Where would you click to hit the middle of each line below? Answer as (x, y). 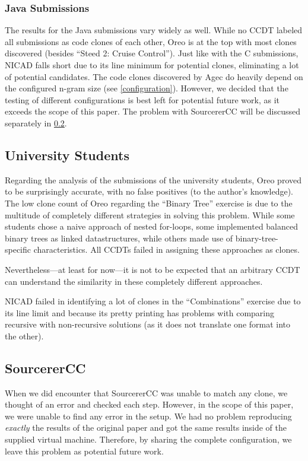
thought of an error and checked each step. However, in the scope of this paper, (149, 404)
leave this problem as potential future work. (84, 451)
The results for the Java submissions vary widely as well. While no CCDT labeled (154, 30)
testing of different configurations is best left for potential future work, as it (142, 99)
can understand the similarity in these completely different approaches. (134, 281)
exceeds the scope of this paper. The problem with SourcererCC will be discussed (153, 111)
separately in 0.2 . (36, 123)
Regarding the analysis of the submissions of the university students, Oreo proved (153, 179)
